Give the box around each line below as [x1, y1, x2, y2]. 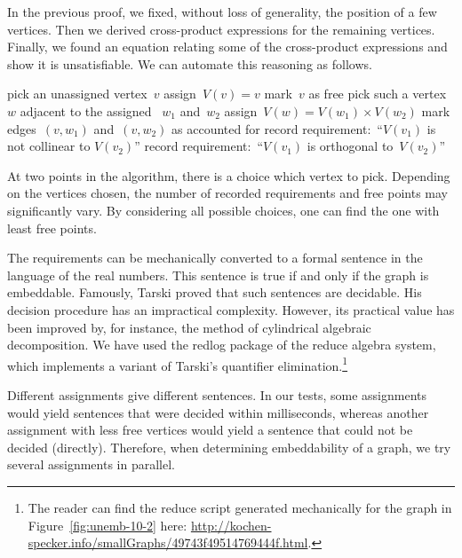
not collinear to [7, 137, 91, 155]
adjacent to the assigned [20, 101, 152, 120]
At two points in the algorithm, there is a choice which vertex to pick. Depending [7, 166, 450, 185]
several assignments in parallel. [7, 455, 175, 474]
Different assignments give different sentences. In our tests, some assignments [7, 385, 426, 404]
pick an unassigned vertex [7, 84, 147, 103]
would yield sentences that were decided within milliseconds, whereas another [7, 403, 429, 421]
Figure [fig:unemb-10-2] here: [28, 515, 187, 534]
